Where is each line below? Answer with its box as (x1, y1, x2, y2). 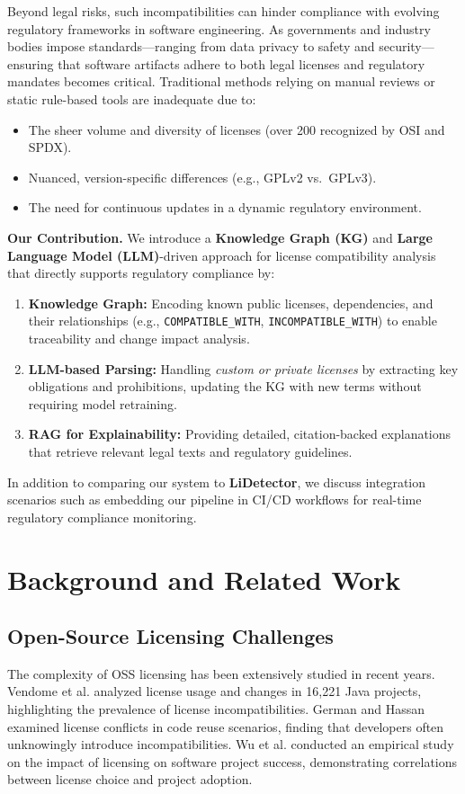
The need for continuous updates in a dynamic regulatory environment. (28, 198, 422, 217)
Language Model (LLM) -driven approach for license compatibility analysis (7, 245, 436, 264)
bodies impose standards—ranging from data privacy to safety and (7, 37, 375, 56)
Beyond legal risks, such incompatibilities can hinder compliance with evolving (7, 2, 440, 20)
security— (379, 37, 434, 56)
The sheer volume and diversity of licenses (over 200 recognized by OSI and (28, 120, 445, 138)
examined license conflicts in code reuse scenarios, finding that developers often (7, 717, 444, 736)
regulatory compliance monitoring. (7, 507, 197, 526)
